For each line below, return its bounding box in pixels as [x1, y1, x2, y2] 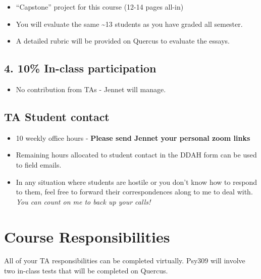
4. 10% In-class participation [4, 60, 156, 76]
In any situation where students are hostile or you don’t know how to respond [16, 176, 257, 187]
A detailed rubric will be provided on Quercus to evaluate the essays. [16, 35, 230, 46]
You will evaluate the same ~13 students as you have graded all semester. [16, 18, 243, 29]
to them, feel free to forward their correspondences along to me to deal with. [16, 186, 253, 197]
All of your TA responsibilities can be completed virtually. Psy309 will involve [4, 255, 245, 266]
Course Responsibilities [4, 226, 170, 247]
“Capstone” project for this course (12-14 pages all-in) [16, 2, 184, 12]
